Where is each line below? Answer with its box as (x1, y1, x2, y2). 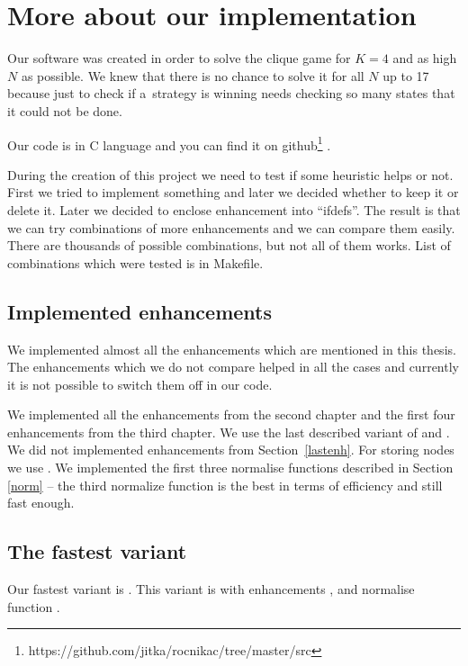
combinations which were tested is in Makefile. (7, 253, 264, 272)
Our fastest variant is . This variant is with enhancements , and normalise (7, 580, 415, 598)
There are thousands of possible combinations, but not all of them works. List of (7, 236, 451, 255)
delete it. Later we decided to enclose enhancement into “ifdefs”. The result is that (7, 200, 461, 219)
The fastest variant (7, 537, 187, 565)
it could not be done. (7, 101, 122, 120)
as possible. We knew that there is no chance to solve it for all (21, 66, 364, 85)
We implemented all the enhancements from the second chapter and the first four (7, 405, 455, 424)
